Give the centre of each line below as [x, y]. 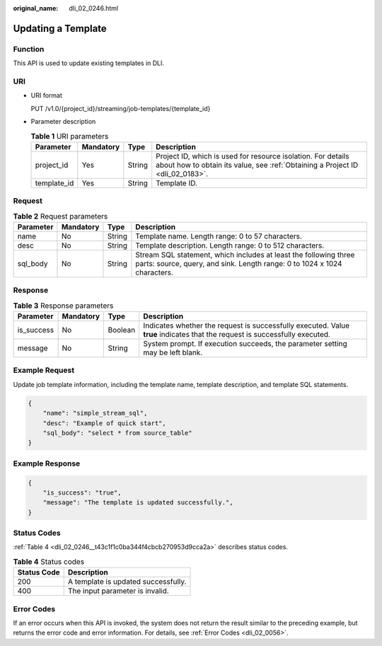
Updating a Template [60, 28]
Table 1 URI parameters [70, 136]
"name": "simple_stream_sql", [95, 413]
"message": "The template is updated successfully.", [138, 503]
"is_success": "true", [82, 492]
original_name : [36, 8]
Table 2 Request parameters [60, 216]
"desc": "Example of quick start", [104, 423]
